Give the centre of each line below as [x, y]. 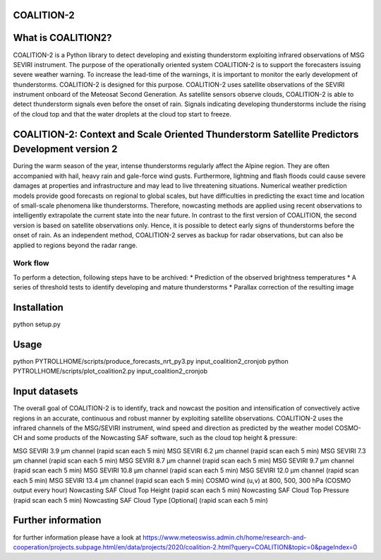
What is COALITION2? [62, 38]
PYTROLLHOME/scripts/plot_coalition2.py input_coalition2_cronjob [110, 371]
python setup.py [37, 324]
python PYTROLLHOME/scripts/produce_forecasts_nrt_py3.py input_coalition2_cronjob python [151, 361]
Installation [38, 307]
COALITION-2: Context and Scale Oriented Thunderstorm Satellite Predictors [186, 134]
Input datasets [46, 392]
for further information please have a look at [77, 537]
